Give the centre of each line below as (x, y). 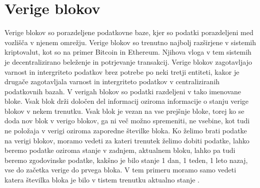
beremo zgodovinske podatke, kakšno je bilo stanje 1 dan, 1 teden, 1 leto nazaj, (126, 160)
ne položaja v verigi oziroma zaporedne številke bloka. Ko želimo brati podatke (126, 131)
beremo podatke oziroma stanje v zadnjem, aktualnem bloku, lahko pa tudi (120, 150)
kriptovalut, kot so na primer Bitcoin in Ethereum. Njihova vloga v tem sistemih (128, 52)
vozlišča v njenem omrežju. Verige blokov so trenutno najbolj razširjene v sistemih (130, 42)
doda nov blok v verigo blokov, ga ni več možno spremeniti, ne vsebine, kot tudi (127, 121)
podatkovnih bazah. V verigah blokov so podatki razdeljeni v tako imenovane (123, 91)
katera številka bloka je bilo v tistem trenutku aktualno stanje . (102, 180)
